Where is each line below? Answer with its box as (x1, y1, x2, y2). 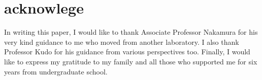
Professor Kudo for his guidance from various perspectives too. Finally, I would (4, 46, 250, 57)
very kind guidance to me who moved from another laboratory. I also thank (4, 36, 239, 47)
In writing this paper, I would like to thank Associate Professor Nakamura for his (4, 27, 258, 37)
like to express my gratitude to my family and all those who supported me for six (4, 56, 257, 66)
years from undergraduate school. (4, 66, 108, 76)
